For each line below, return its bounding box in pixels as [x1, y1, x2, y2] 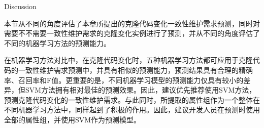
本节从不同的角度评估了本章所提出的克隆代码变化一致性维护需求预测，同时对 [4, 18, 260, 28]
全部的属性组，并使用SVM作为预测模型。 [4, 114, 141, 124]
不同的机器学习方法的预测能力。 [4, 37, 111, 48]
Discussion [4, 1, 37, 11]
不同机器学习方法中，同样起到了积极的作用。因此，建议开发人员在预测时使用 [4, 104, 260, 115]
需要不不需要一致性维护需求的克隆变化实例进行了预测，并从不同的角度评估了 [4, 28, 260, 38]
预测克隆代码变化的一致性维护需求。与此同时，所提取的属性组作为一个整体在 [4, 94, 260, 105]
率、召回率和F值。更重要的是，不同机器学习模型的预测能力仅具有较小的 [4, 74, 244, 85]
